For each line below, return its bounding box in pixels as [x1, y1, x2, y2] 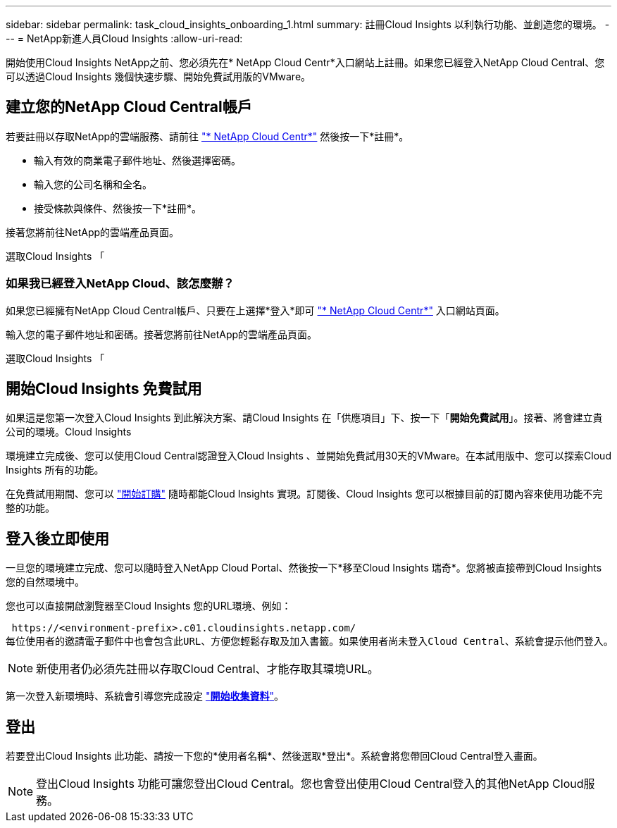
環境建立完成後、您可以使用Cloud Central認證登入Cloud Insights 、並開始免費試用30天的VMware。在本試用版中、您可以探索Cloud [6, 450, 611, 462]
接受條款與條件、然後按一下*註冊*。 [34, 202, 202, 214]
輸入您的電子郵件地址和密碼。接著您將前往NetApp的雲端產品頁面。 [6, 328, 318, 340]
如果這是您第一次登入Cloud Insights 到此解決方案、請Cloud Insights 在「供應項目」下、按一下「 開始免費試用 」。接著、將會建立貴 [6, 412, 603, 424]
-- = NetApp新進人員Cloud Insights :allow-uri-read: [6, 32, 243, 44]
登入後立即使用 [6, 529, 109, 548]
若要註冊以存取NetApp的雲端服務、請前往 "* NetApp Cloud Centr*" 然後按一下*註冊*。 [6, 130, 409, 142]
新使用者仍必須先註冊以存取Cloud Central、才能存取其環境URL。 [36, 662, 379, 676]
